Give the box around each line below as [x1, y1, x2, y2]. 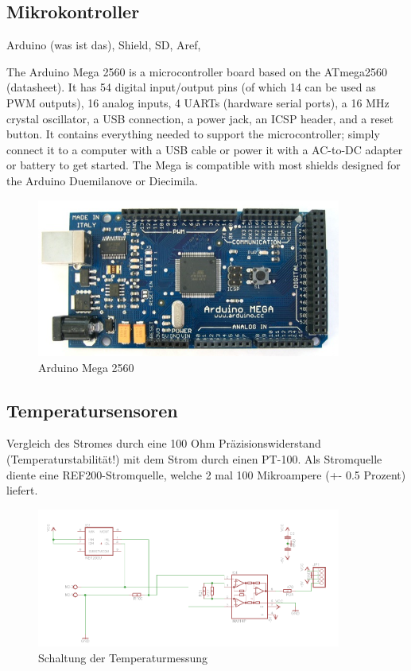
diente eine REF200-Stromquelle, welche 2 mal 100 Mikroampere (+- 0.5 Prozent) [6, 466, 406, 483]
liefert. [6, 482, 38, 498]
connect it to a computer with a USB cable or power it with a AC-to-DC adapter [6, 141, 403, 157]
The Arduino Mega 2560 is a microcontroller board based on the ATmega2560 [6, 63, 388, 80]
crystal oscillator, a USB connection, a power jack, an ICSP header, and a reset [6, 110, 394, 126]
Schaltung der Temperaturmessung [38, 649, 208, 665]
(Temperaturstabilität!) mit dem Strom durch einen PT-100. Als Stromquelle [6, 451, 382, 467]
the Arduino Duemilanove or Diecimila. [6, 172, 198, 188]
